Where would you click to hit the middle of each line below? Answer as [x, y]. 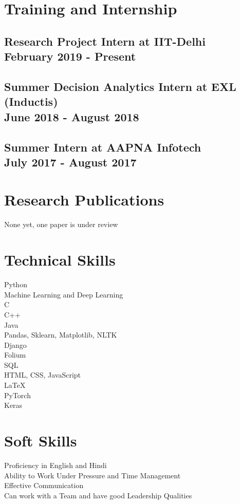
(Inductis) [31, 101]
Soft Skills [41, 441]
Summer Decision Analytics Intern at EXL [120, 86]
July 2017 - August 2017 [70, 162]
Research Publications [84, 200]
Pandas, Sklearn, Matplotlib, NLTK [61, 335]
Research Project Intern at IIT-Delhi [105, 41]
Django [15, 344]
